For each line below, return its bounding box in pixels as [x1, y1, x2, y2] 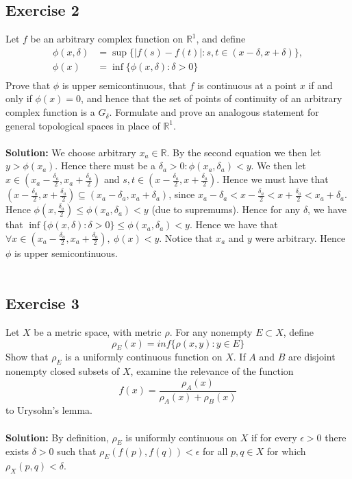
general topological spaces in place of [5, 118, 160, 132]
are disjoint [288, 349, 336, 364]
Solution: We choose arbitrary [5, 145, 136, 159]
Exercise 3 [5, 293, 79, 314]
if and [308, 77, 333, 92]
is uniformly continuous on [125, 430, 238, 444]
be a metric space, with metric [34, 325, 162, 339]
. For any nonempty [169, 325, 253, 339]
